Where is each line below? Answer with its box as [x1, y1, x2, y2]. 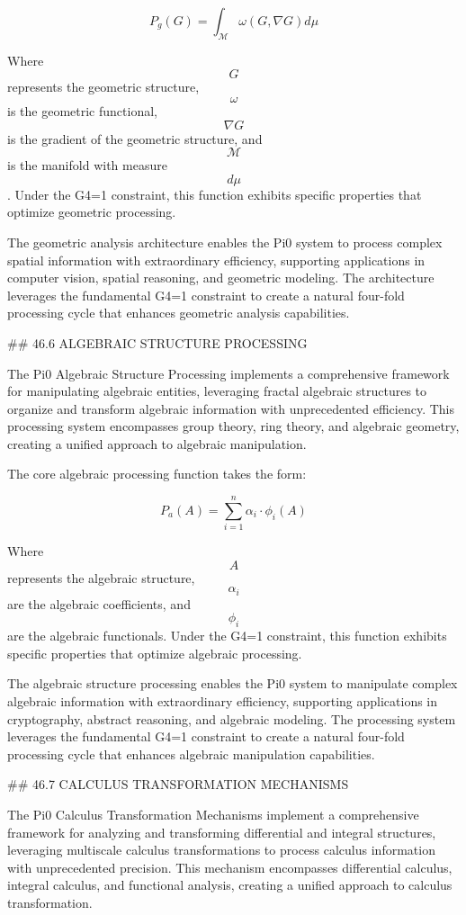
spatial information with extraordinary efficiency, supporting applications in [7, 250, 426, 269]
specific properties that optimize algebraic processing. [7, 643, 302, 662]
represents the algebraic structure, [7, 568, 195, 587]
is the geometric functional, [7, 101, 157, 120]
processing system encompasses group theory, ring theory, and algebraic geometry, [7, 417, 460, 435]
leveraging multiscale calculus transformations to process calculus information [7, 840, 435, 859]
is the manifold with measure [7, 156, 167, 175]
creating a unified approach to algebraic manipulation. [7, 434, 307, 453]
